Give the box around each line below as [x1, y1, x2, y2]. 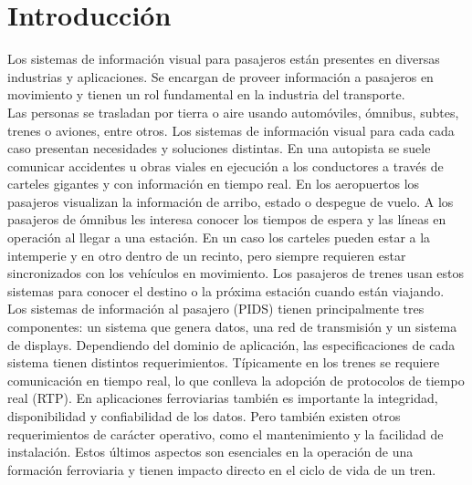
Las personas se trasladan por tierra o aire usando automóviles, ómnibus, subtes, [7, 102, 459, 121]
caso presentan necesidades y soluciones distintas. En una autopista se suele [7, 139, 431, 158]
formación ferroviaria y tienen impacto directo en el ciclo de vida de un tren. [7, 459, 436, 479]
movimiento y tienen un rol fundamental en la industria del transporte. [7, 85, 405, 104]
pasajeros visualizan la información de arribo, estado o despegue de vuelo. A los [7, 191, 454, 211]
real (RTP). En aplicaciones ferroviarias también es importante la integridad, [7, 388, 438, 408]
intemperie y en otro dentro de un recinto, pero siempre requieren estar [7, 245, 406, 264]
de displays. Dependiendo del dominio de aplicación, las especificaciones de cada [7, 335, 456, 354]
